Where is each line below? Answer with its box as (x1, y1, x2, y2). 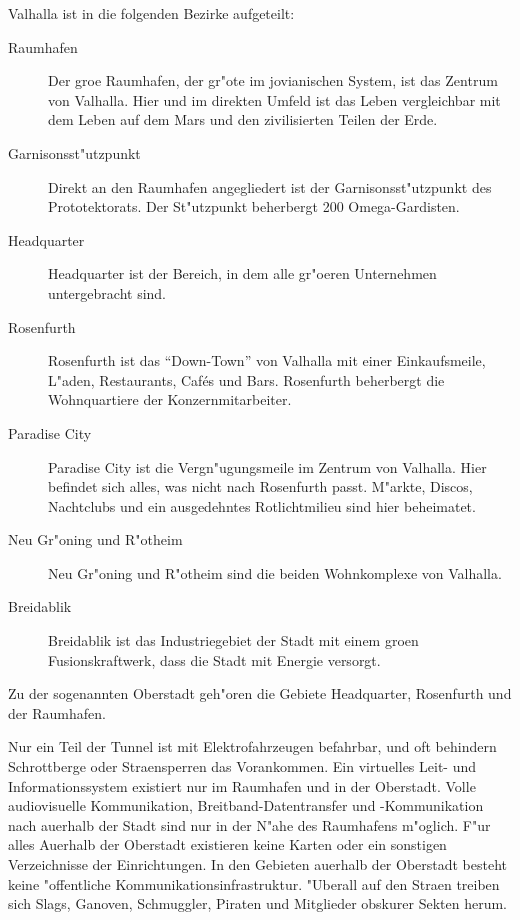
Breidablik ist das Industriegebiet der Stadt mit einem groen (48, 630, 419, 651)
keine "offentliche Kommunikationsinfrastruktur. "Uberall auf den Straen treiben (8, 873, 500, 894)
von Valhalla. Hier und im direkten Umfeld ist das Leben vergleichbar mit (48, 89, 501, 110)
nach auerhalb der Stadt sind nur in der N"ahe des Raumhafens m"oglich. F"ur (8, 814, 491, 835)
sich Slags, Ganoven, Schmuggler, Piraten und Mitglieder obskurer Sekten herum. (8, 893, 507, 914)
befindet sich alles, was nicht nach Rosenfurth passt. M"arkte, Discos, (48, 476, 473, 497)
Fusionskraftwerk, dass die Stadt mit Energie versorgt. (48, 649, 381, 670)
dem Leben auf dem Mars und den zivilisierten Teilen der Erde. (48, 109, 438, 130)
